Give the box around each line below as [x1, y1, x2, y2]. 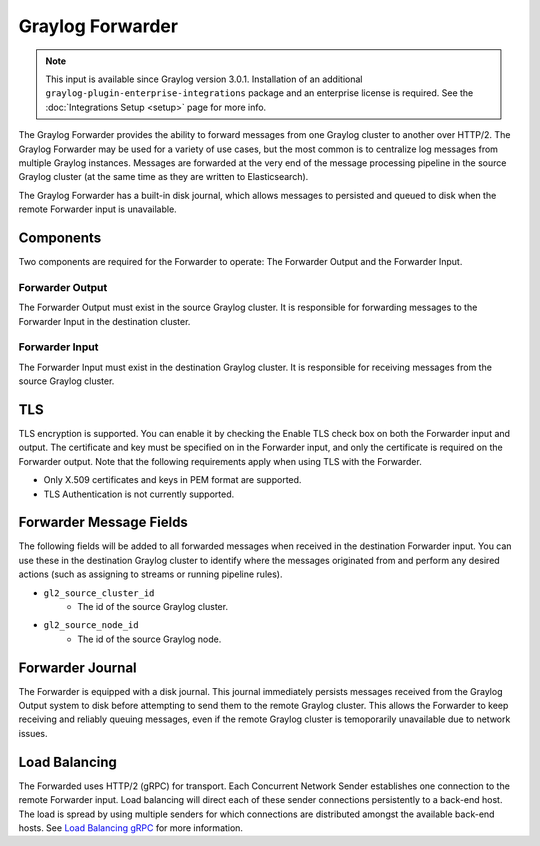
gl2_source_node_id [43, 620, 139, 631]
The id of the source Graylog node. [77, 633, 222, 645]
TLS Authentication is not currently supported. [43, 488, 235, 500]
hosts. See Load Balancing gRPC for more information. [18, 821, 244, 834]
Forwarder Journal [18, 659, 137, 676]
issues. [18, 727, 49, 739]
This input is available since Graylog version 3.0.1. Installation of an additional [45, 73, 363, 85]
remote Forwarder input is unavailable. [18, 203, 177, 215]
